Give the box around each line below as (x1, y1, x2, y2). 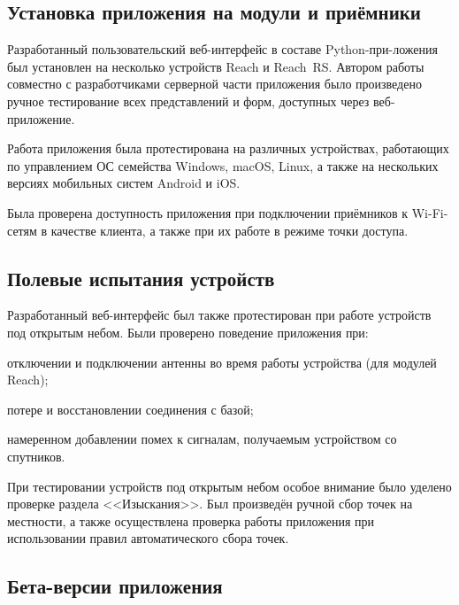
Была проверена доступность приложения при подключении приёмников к (7, 203, 409, 221)
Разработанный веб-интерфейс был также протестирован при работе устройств (7, 306, 432, 324)
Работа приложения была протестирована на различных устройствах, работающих (7, 139, 449, 158)
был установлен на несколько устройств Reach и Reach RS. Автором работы (7, 57, 425, 75)
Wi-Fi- (411, 203, 448, 221)
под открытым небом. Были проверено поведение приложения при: (7, 322, 369, 341)
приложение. (7, 109, 75, 128)
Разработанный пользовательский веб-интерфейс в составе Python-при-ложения (7, 40, 438, 58)
